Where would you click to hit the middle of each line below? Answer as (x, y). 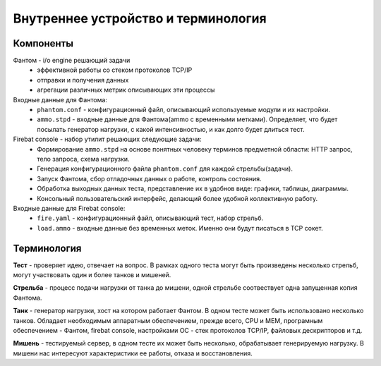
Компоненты (43, 43)
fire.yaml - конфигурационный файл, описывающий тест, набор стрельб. (150, 218)
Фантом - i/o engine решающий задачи (72, 61)
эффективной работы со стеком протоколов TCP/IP (115, 70)
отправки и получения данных (83, 80)
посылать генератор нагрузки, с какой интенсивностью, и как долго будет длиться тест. (171, 129)
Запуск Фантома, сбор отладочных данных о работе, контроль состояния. (149, 178)
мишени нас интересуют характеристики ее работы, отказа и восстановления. (133, 353)
